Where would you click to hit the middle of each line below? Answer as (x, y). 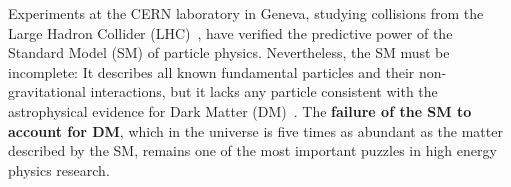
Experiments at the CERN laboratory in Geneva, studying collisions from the (246, 13)
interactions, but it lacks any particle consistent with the (264, 91)
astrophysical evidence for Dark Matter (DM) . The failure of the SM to (240, 110)
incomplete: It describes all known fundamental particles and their (211, 71)
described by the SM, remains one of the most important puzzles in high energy (252, 150)
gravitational (47, 91)
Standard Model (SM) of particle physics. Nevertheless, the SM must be (229, 52)
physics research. (59, 169)
